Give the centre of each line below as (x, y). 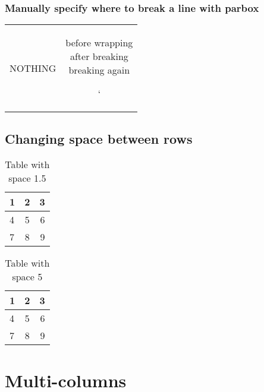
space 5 (27, 277)
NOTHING (33, 68)
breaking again (99, 70)
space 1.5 (27, 178)
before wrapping (99, 43)
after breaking (99, 56)
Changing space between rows (99, 138)
